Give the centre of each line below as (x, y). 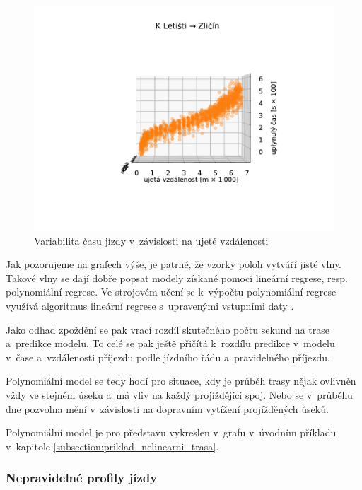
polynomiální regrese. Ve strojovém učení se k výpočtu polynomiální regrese (171, 292)
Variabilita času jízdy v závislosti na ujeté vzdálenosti (151, 240)
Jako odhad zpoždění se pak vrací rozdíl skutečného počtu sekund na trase (168, 329)
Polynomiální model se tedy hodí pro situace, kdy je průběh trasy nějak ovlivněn (181, 381)
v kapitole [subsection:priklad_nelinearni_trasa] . (112, 446)
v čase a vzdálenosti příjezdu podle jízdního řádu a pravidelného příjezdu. (168, 357)
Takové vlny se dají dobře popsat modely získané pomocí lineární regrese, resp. (177, 278)
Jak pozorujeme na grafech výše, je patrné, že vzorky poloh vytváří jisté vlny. (174, 264)
